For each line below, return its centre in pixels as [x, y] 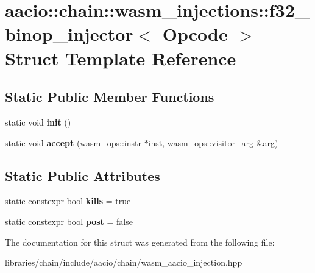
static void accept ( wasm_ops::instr [73, 142]
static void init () [38, 122]
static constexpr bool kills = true [68, 201]
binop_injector [69, 34]
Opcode [195, 34]
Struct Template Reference [121, 58]
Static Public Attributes [83, 175]
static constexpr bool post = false [69, 221]
